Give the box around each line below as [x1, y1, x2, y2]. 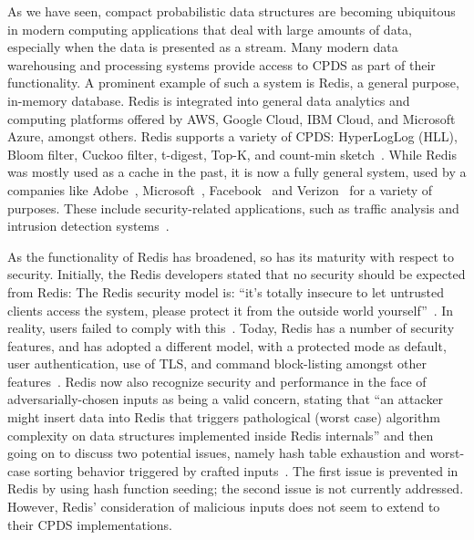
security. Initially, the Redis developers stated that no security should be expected [7, 265, 466, 284]
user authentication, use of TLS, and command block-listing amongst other [7, 354, 427, 373]
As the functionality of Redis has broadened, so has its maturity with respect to [7, 246, 455, 265]
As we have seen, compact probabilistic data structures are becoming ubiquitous [7, 2, 456, 20]
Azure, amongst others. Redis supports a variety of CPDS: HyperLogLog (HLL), [7, 127, 458, 146]
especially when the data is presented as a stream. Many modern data [7, 37, 398, 57]
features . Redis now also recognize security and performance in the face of [7, 371, 427, 390]
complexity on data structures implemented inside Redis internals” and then [7, 425, 434, 444]
